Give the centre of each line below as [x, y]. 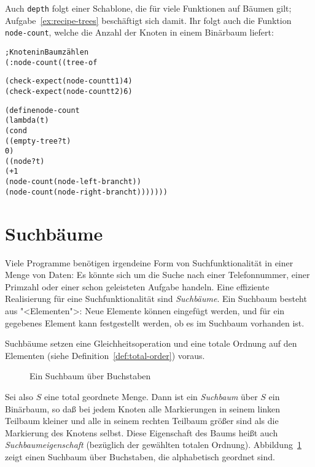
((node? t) [25, 161]
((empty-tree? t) [38, 141]
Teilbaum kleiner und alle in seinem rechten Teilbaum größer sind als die [142, 421]
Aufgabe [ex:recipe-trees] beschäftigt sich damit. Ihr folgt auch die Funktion [148, 20]
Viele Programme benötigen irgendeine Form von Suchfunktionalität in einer [149, 262]
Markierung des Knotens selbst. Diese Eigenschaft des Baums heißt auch [142, 432]
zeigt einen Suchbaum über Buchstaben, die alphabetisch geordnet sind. [140, 456]
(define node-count [42, 110]
